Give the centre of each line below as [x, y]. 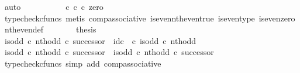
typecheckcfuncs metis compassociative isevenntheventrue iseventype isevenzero [150, 18]
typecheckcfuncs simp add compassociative [83, 63]
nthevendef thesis [50, 29]
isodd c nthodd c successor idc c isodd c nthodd [100, 40]
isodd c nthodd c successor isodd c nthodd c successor [109, 52]
